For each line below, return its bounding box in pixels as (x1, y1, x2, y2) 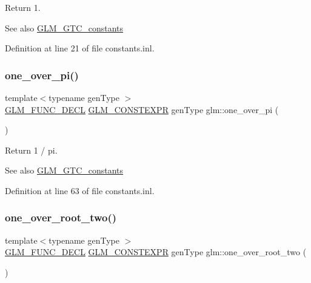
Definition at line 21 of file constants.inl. (5, 42, 155, 54)
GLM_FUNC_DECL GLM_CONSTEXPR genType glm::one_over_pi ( (5, 103, 279, 115)
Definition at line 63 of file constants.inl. (5, 184, 155, 197)
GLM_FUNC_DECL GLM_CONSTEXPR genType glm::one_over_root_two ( (5, 246, 307, 258)
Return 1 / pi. (5, 143, 58, 156)
